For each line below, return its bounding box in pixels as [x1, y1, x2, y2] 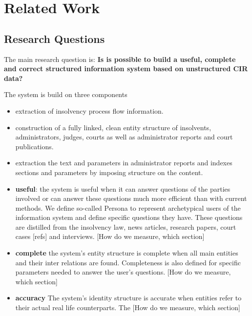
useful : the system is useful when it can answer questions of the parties [15, 183, 231, 194]
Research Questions [4, 31, 105, 46]
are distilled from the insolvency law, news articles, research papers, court [15, 221, 236, 232]
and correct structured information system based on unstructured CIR [4, 63, 248, 74]
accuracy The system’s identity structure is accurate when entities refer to [15, 293, 242, 303]
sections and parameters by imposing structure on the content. [15, 167, 203, 177]
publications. [15, 141, 54, 151]
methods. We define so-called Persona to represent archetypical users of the [15, 202, 241, 213]
